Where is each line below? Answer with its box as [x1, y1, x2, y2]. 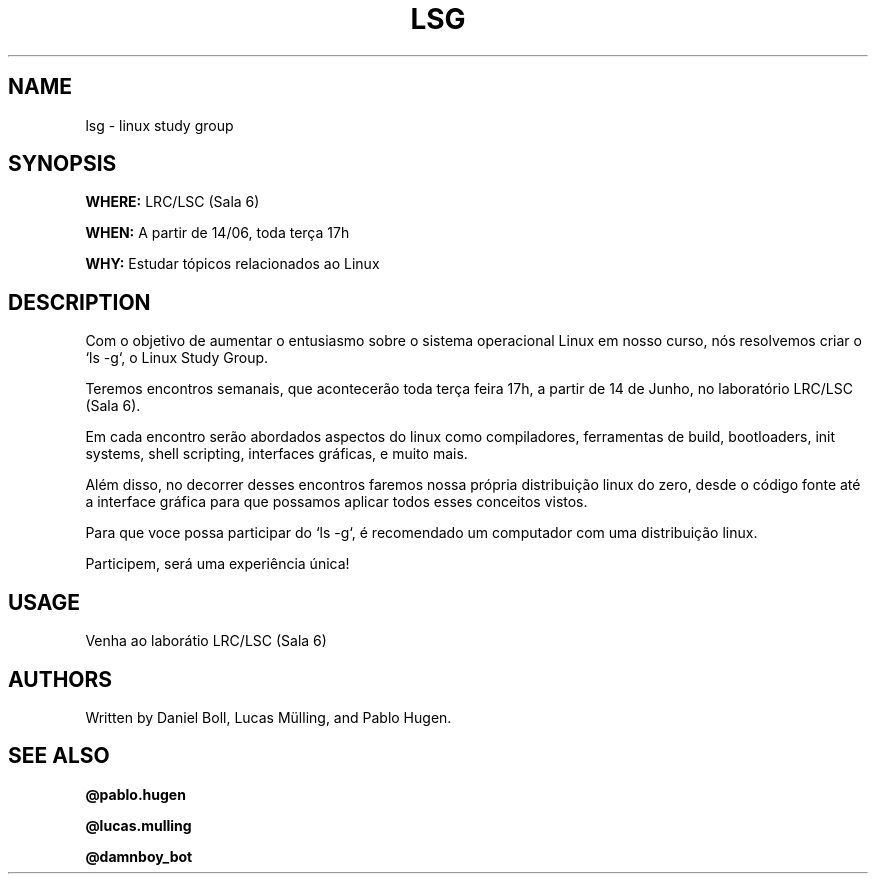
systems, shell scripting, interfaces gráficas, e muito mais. [85, 445, 468, 463]
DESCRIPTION [8, 289, 151, 315]
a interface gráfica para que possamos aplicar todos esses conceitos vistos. [85, 493, 588, 511]
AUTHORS [8, 666, 113, 692]
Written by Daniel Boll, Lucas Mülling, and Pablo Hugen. [85, 708, 452, 726]
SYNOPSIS [8, 151, 117, 177]
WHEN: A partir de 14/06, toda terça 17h [85, 224, 350, 242]
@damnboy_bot [85, 847, 193, 865]
